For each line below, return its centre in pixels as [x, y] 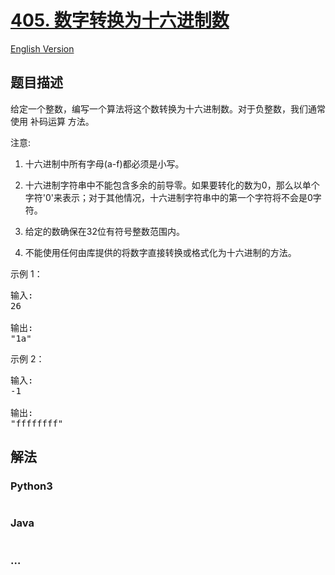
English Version [42, 48]
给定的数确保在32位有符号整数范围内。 [104, 231]
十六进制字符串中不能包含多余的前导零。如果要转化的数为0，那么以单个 [172, 185]
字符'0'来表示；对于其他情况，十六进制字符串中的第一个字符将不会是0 [168, 197]
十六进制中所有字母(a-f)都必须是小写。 [104, 163]
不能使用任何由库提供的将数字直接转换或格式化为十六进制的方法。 [160, 252]
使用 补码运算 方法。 [52, 121]
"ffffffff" [37, 423]
